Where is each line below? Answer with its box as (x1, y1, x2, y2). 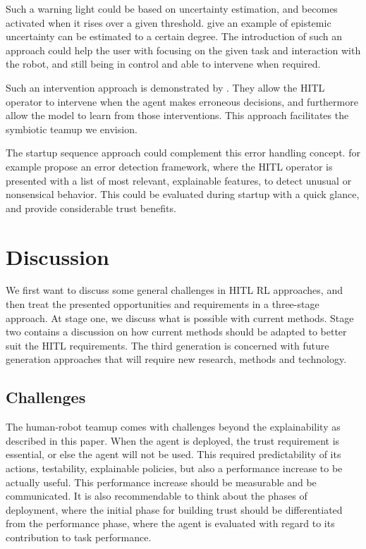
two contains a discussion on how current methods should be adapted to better (6, 324, 347, 339)
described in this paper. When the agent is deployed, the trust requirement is (6, 433, 340, 448)
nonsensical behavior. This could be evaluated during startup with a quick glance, (6, 187, 360, 202)
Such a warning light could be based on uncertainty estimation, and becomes (6, 1, 338, 16)
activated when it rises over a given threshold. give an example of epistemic (6, 15, 331, 30)
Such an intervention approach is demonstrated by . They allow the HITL (6, 80, 325, 94)
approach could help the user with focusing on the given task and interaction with (6, 42, 361, 57)
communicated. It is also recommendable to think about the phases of (6, 488, 307, 503)
